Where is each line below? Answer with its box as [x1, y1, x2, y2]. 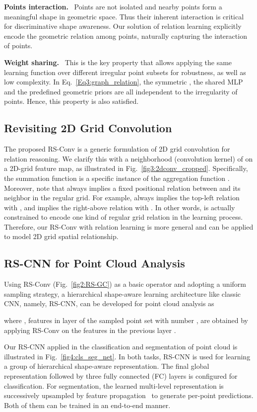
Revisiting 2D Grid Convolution [4, 120, 172, 136]
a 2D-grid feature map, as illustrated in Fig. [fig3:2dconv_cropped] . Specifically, [4, 163, 248, 173]
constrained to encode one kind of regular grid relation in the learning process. [4, 212, 243, 222]
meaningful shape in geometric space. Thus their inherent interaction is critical [4, 11, 244, 21]
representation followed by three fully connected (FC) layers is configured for [4, 371, 238, 381]
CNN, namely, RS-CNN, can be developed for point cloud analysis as [4, 298, 214, 309]
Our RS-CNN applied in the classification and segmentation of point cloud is [4, 341, 238, 352]
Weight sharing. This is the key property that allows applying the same [4, 57, 232, 67]
